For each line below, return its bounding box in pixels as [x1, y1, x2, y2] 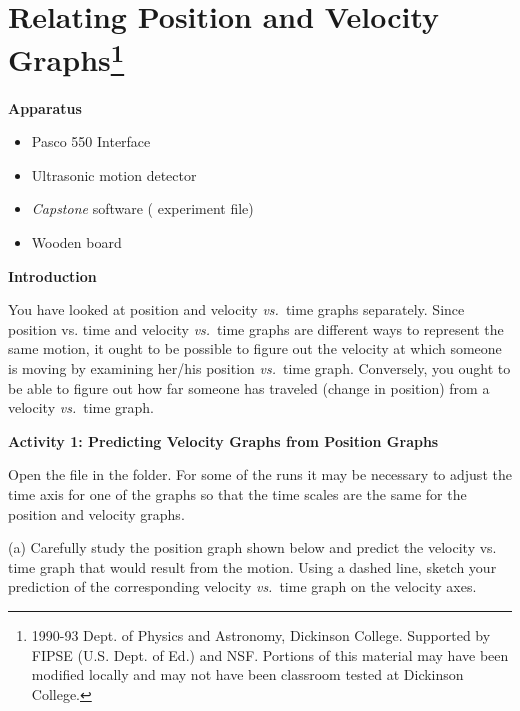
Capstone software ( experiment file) [31, 198, 254, 219]
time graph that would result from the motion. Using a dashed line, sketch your [8, 556, 497, 577]
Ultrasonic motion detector [31, 164, 197, 185]
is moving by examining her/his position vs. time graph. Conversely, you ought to [8, 357, 511, 378]
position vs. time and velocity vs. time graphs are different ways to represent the [8, 318, 504, 339]
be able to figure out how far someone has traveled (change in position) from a [8, 377, 490, 398]
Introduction [8, 265, 97, 286]
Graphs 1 [8, 35, 125, 80]
